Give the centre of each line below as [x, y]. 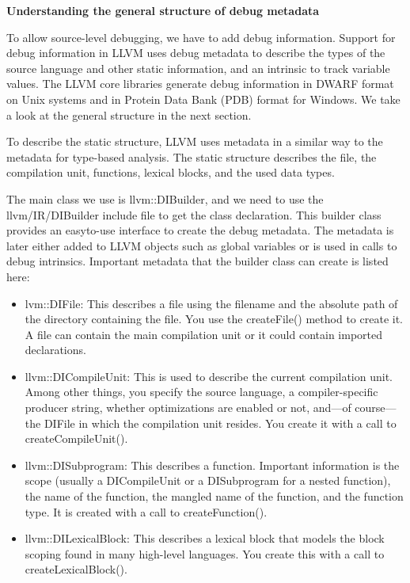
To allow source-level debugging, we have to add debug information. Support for [201, 37]
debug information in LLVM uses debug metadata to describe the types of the [196, 53]
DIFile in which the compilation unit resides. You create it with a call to [220, 423]
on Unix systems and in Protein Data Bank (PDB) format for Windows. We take [203, 99]
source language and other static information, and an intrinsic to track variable [198, 68]
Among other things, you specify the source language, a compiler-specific [201, 392]
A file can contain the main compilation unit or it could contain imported [204, 334]
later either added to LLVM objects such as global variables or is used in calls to [202, 245]
